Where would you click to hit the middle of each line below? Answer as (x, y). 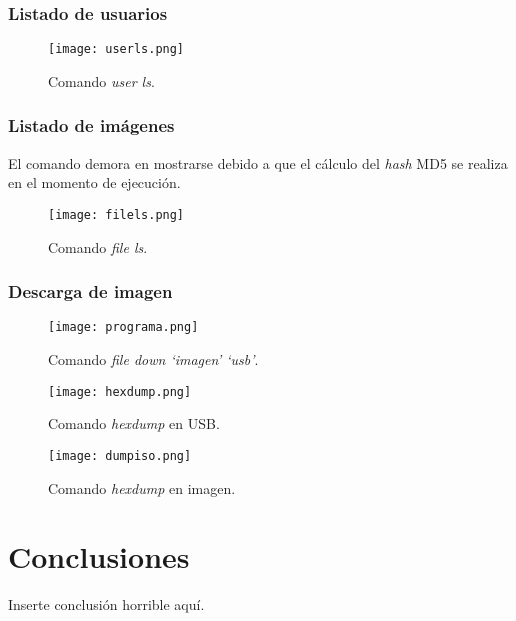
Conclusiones (99, 556)
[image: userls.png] (116, 49)
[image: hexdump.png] (120, 391)
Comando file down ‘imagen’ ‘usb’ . (153, 359)
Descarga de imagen (90, 291)
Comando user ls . (101, 80)
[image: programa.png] (123, 327)
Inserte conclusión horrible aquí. (106, 604)
